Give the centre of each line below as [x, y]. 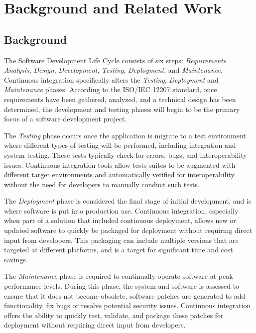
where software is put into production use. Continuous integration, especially [121, 210]
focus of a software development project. [65, 119]
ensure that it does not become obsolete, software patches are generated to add [125, 295]
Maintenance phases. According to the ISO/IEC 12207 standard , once [111, 89]
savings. [16, 259]
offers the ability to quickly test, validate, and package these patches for [114, 315]
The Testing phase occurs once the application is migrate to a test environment [125, 135]
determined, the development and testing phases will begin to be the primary [122, 109]
